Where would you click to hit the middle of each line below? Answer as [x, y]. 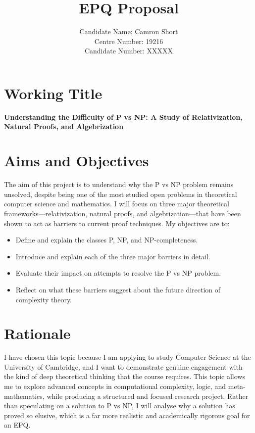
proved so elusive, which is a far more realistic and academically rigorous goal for [127, 415]
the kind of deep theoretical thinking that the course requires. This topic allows [125, 376]
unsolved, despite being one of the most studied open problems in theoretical [121, 194]
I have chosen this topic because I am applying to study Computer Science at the [127, 357]
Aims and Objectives [76, 161]
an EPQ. [17, 425]
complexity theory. [44, 299]
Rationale [37, 333]
